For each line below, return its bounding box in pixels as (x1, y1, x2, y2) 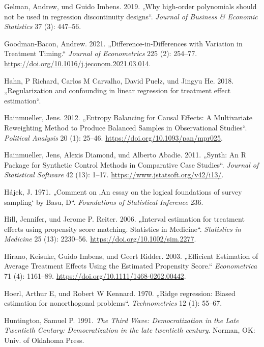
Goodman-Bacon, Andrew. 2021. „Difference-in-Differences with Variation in (4, 38, 243, 48)
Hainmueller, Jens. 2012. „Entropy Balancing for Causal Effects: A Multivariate (4, 112, 253, 123)
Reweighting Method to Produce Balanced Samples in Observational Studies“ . (4, 122, 247, 132)
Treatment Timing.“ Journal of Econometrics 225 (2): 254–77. (4, 48, 197, 59)
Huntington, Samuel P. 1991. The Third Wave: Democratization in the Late (4, 314, 239, 325)
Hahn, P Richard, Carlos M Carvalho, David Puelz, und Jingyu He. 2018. (4, 75, 234, 86)
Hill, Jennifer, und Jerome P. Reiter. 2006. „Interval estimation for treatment (4, 213, 245, 224)
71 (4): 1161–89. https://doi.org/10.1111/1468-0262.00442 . (4, 271, 186, 281)
